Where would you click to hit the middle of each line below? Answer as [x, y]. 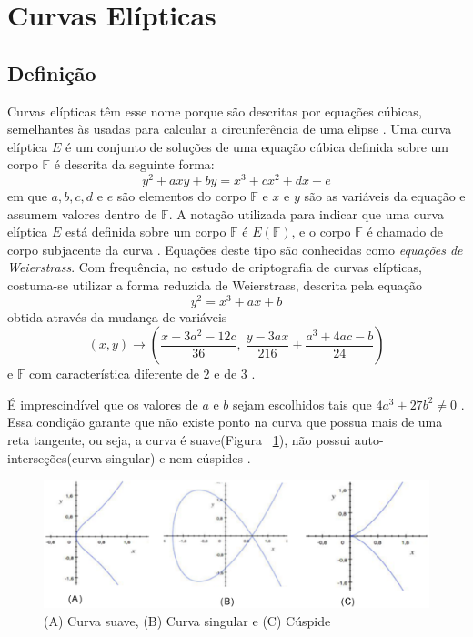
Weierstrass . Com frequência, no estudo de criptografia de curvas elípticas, [215, 267]
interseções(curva [55, 457]
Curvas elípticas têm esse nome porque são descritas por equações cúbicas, [215, 111]
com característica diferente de [114, 374]
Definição [52, 72]
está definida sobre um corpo [146, 232]
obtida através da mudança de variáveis [117, 316]
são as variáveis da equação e [385, 196]
